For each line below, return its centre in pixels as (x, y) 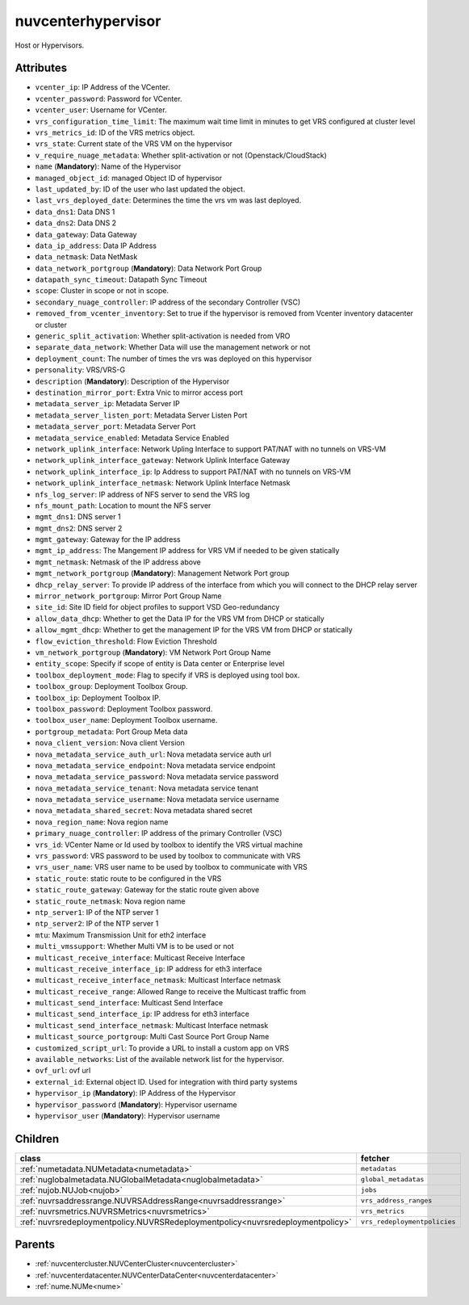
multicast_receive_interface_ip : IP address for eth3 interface (149, 968)
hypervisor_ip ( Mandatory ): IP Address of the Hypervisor (136, 1093)
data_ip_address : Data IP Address (96, 245)
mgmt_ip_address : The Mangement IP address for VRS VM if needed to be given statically (187, 551)
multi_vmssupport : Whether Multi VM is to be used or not (134, 946)
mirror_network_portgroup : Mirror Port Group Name (128, 596)
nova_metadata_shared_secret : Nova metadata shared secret (144, 811)
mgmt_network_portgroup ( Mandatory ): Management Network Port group (162, 573)
